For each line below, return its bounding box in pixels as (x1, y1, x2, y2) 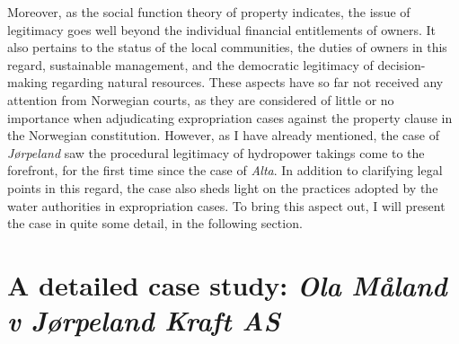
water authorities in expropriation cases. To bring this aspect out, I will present (7, 196, 446, 215)
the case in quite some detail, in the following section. (7, 214, 303, 233)
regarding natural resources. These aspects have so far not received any (51, 73, 444, 92)
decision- (377, 55, 426, 74)
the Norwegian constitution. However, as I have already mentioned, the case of (7, 126, 439, 145)
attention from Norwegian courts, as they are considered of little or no (7, 90, 394, 109)
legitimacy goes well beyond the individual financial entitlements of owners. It (7, 20, 437, 39)
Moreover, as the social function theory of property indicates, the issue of (7, 3, 410, 21)
